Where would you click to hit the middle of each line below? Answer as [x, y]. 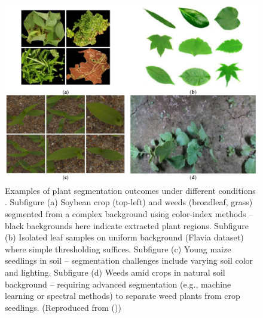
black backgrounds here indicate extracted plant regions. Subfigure [127, 225]
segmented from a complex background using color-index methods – [129, 214]
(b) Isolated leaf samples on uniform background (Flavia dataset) [124, 237]
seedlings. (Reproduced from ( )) [63, 307]
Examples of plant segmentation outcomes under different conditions [130, 190]
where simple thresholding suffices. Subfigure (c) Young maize [118, 248]
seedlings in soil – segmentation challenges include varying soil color [129, 260]
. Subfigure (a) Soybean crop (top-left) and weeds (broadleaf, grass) [129, 202]
